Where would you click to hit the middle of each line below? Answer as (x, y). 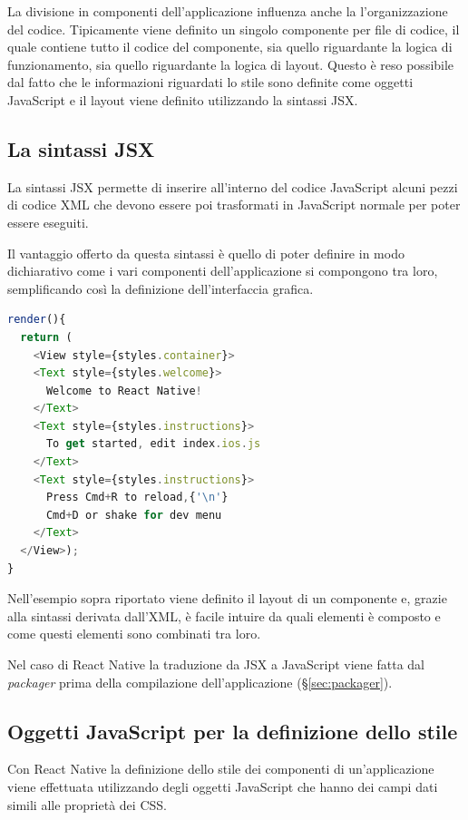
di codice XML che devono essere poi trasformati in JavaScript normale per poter (234, 205)
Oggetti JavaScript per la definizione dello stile (233, 731)
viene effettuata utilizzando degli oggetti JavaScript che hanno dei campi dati (223, 786)
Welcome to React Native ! (124, 390)
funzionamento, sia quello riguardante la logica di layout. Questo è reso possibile (231, 64)
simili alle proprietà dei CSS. (87, 804)
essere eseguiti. (48, 222)
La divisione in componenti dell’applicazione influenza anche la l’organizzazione (228, 11)
